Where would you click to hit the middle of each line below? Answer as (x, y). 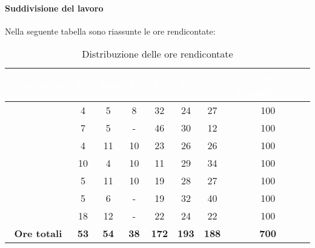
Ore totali (38, 233)
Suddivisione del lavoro (54, 8)
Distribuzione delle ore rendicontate (157, 54)
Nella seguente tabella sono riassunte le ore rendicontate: (110, 31)
